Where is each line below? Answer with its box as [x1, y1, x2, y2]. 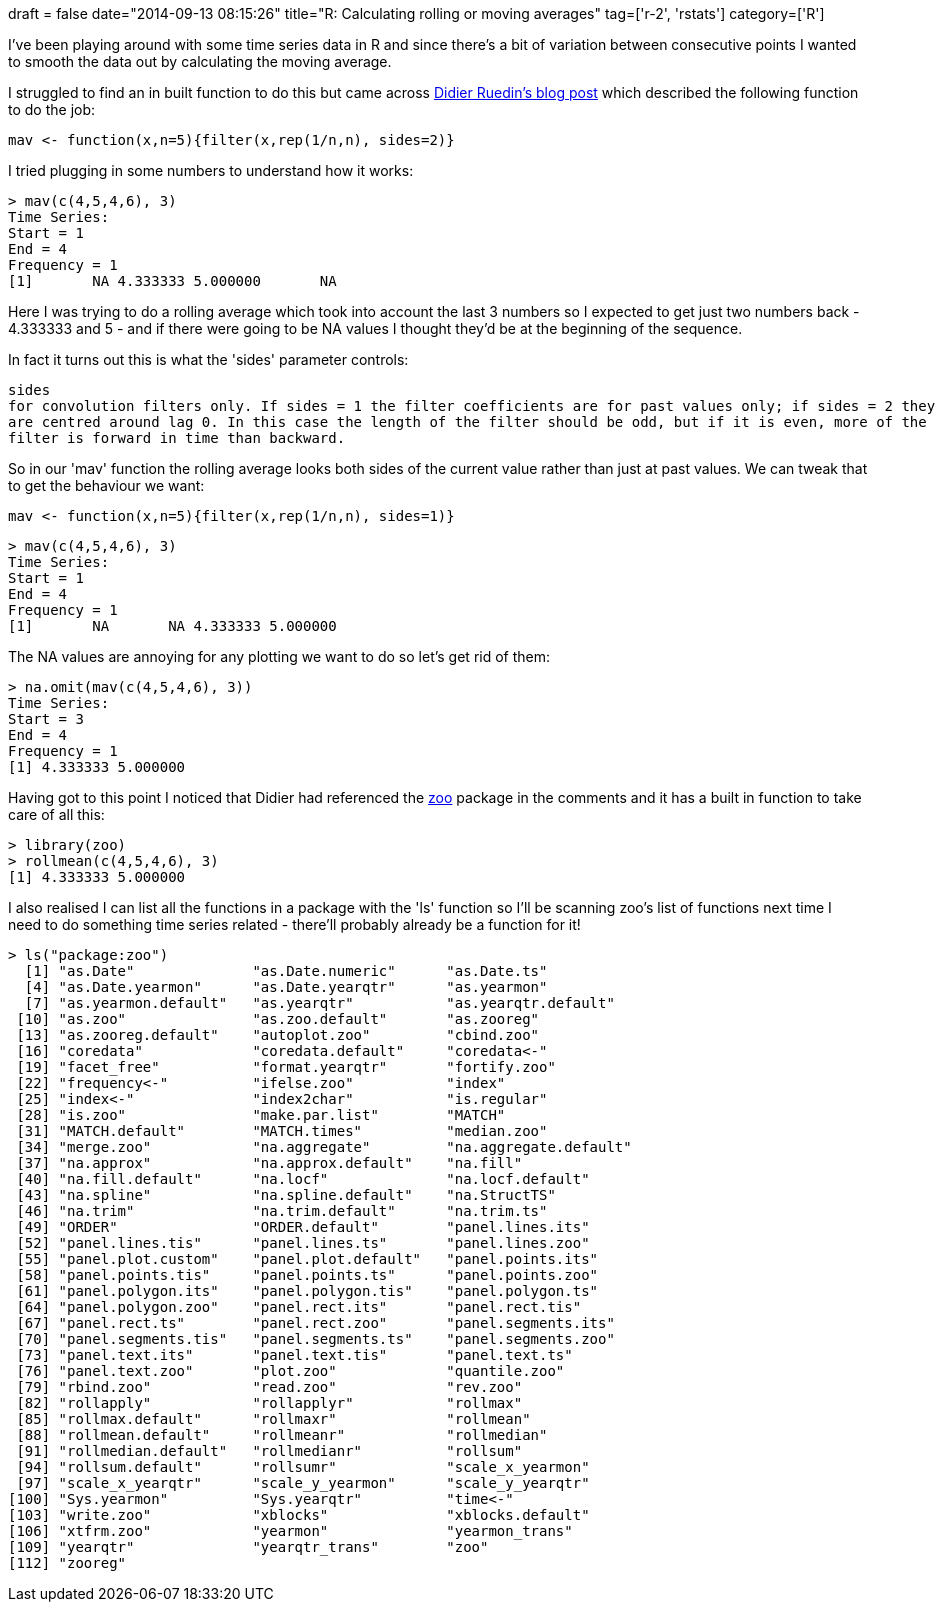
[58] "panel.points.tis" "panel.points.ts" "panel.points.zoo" [16, 1267, 599, 1283]
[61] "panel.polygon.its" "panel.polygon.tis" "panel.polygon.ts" [16, 1283, 599, 1299]
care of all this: [8, 806, 105, 823]
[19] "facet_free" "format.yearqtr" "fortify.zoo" [16, 1059, 556, 1075]
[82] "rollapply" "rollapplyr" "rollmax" [16, 1395, 523, 1411]
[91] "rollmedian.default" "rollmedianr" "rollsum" [16, 1443, 523, 1459]
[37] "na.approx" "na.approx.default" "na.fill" [16, 1155, 523, 1171]
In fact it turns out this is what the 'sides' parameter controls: [8, 351, 409, 368]
